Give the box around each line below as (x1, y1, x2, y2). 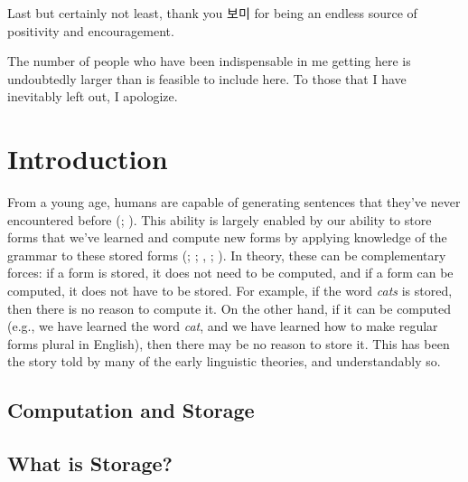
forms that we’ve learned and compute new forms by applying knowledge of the (7, 228, 447, 247)
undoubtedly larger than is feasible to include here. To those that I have (7, 69, 407, 88)
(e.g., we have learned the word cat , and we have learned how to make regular (7, 317, 438, 336)
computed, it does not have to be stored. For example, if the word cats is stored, (7, 281, 453, 300)
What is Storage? (7, 449, 173, 477)
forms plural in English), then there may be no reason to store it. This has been (7, 334, 450, 353)
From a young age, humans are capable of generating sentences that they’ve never (7, 193, 461, 212)
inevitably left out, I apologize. (7, 87, 178, 106)
